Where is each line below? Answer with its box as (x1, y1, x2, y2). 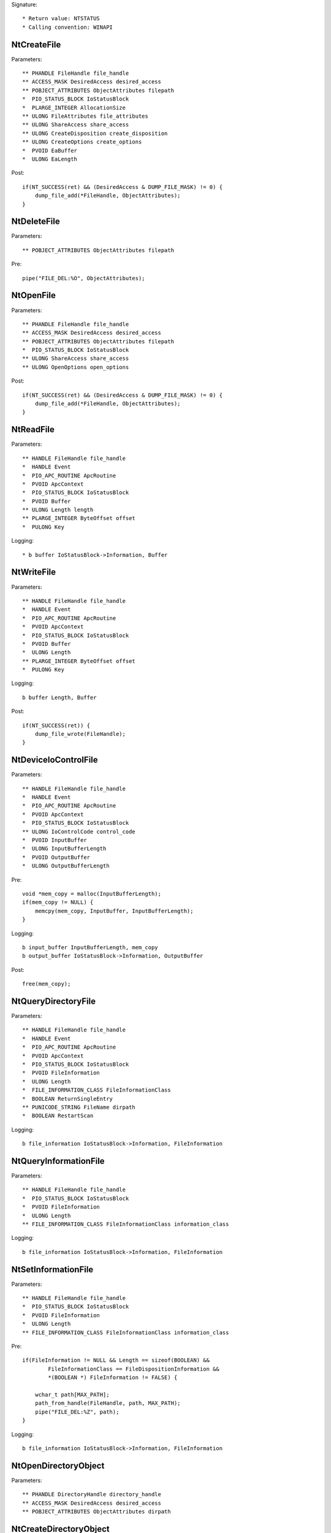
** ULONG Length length (22, 507, 94, 513)
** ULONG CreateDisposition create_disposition (22, 129, 168, 137)
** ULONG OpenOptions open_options (22, 364, 129, 370)
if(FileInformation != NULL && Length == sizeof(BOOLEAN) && (22, 1357, 210, 1364)
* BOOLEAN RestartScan (22, 1112, 94, 1119)
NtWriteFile (11, 567, 56, 578)
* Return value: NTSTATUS (22, 15, 101, 22)
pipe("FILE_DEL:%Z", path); (34, 1408, 120, 1415)
